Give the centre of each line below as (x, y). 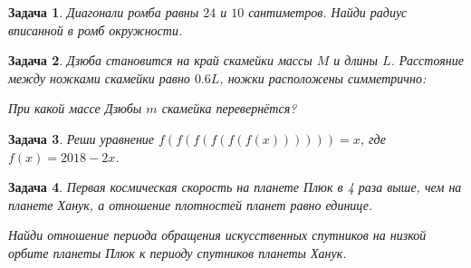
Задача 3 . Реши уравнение (82, 138)
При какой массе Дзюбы (75, 108)
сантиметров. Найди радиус (328, 12)
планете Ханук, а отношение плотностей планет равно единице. (191, 204)
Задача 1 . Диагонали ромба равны (104, 12)
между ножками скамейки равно (99, 77)
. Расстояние (427, 60)
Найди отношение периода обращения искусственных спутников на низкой (217, 235)
